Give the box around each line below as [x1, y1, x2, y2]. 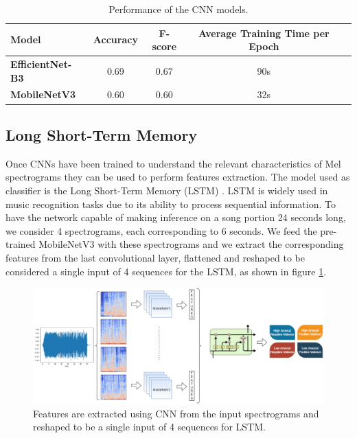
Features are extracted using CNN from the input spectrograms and [33, 406, 319, 420]
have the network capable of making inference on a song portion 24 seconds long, [5, 210, 346, 224]
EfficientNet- [10, 57, 72, 71]
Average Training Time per [198, 25, 330, 40]
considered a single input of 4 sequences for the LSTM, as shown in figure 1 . [5, 264, 327, 278]
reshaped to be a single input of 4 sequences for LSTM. [33, 419, 266, 434]
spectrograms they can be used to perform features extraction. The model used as [5, 170, 350, 184]
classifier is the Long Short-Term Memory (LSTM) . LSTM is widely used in [5, 183, 328, 197]
